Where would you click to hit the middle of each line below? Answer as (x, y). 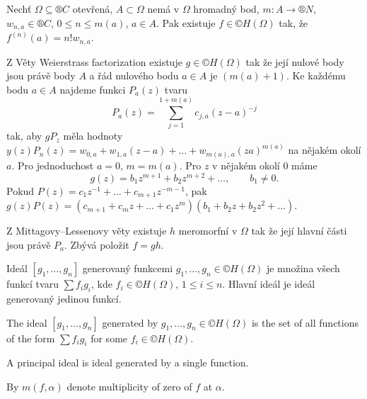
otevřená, (93, 9)
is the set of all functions (305, 322)
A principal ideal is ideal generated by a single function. (128, 363)
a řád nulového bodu (134, 75)
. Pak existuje (186, 22)
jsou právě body (41, 75)
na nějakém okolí (325, 150)
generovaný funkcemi (128, 268)
